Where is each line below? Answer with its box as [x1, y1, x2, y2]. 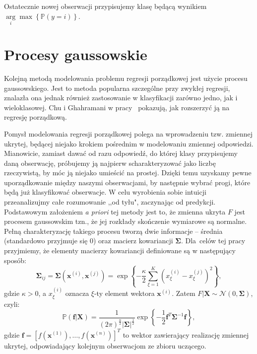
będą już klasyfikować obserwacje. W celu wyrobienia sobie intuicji [4, 187, 206, 197]
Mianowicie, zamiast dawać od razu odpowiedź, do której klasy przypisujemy [4, 148, 238, 158]
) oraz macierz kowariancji [93, 235, 173, 246]
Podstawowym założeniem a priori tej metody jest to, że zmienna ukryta [4, 206, 226, 216]
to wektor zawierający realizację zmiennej [123, 329, 249, 340]
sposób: [4, 255, 26, 265]
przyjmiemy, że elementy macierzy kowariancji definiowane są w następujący [4, 245, 236, 256]
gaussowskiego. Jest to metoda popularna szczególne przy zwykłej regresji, [4, 82, 230, 93]
